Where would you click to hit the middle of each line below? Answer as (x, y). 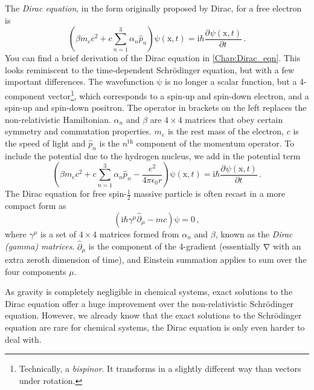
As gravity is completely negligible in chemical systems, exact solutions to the (149, 292)
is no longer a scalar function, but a (231, 81)
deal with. (23, 339)
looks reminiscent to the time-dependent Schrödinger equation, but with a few (150, 69)
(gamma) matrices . (40, 246)
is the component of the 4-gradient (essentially (174, 246)
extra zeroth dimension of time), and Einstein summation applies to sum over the (156, 259)
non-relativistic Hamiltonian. (58, 119)
